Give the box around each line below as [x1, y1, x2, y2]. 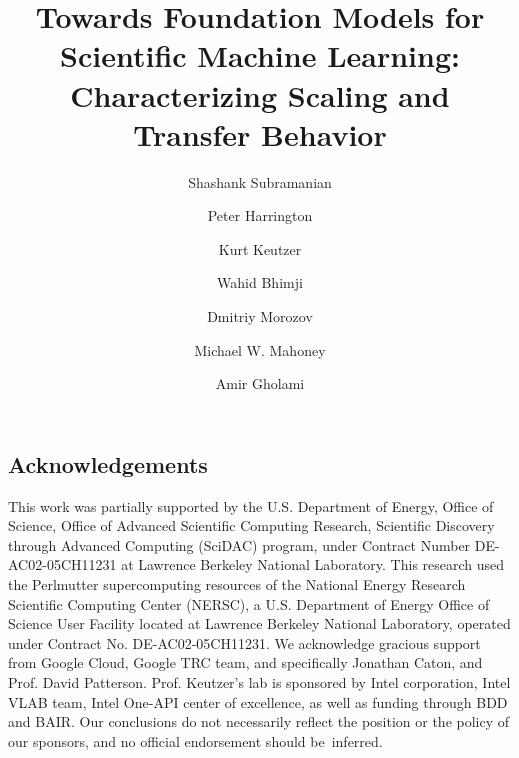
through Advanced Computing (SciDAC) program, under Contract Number [8, 534, 471, 555]
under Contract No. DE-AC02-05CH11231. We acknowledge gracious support [8, 632, 481, 653]
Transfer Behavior [133, 113, 387, 154]
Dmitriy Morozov [207, 306, 313, 327]
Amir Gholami [215, 373, 305, 394]
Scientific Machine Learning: [60, 35, 460, 76]
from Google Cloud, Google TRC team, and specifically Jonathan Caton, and [8, 652, 483, 673]
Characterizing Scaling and [70, 74, 450, 115]
